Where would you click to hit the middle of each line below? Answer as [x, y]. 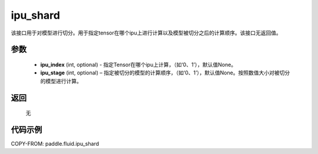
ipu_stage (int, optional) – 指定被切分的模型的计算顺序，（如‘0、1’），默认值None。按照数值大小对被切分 [165, 73]
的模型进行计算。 [61, 81]
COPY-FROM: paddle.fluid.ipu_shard [55, 144]
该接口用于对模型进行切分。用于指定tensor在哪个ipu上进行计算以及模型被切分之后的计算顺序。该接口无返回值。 [146, 33]
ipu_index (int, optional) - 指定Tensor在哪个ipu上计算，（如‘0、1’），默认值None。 [138, 64]
